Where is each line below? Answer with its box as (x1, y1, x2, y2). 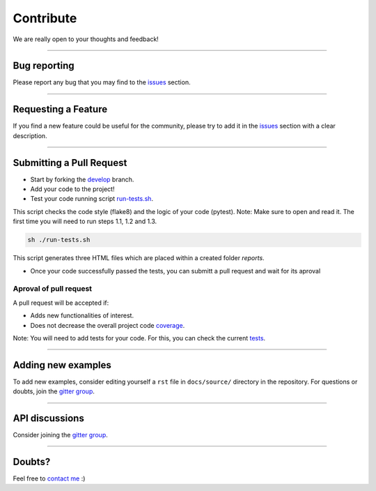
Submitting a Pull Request (13, 157, 127, 169)
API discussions (13, 412, 85, 424)
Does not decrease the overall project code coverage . (30, 321, 185, 329)
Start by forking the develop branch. (30, 175, 134, 183)
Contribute (13, 10, 77, 26)
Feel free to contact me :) (13, 474, 86, 483)
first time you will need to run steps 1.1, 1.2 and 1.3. (13, 217, 157, 226)
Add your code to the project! (30, 185, 115, 193)
